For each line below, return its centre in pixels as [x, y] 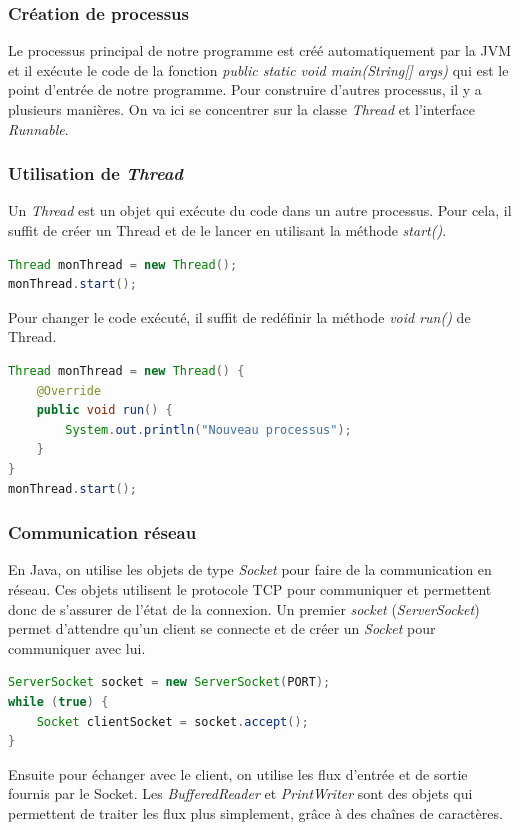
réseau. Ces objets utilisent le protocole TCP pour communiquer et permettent [250, 588]
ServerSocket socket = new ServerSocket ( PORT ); [169, 682]
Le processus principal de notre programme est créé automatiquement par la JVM [259, 50]
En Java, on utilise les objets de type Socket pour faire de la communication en [250, 569]
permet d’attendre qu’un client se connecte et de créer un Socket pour [222, 628]
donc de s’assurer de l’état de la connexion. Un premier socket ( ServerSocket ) [244, 608]
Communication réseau [102, 532]
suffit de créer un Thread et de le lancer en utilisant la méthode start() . [227, 230]
